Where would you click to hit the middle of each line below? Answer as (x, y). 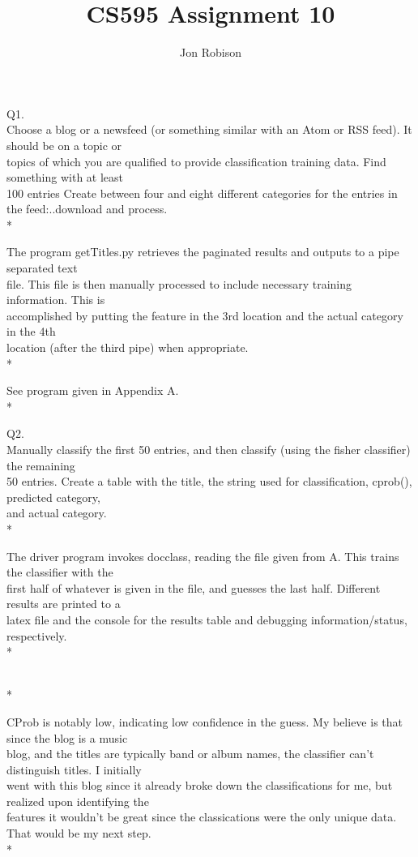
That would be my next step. (79, 833)
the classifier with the (60, 572)
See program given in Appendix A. (93, 390)
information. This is (56, 300)
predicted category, (53, 497)
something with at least (65, 177)
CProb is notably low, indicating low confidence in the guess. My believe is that (205, 721)
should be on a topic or (64, 145)
